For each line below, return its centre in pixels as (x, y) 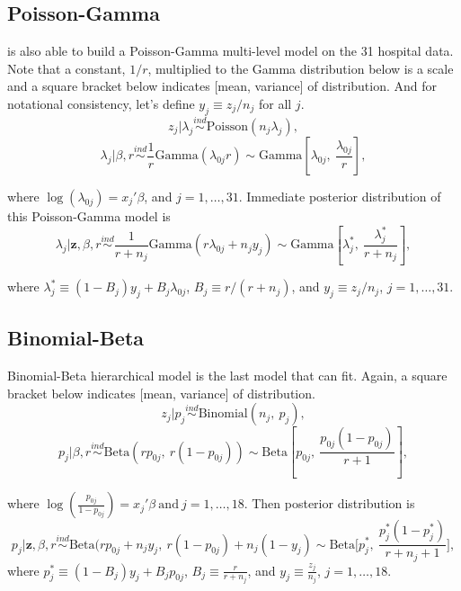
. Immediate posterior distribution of (340, 196)
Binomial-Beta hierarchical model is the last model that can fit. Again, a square (227, 376)
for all (275, 103)
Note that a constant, (66, 68)
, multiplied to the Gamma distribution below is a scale (301, 68)
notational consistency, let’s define (101, 103)
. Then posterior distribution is (329, 503)
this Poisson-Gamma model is (89, 216)
